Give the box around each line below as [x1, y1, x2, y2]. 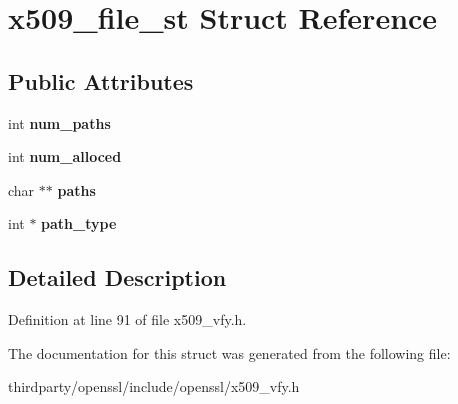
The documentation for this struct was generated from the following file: [8, 342, 451, 363]
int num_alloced [8, 146, 122, 167]
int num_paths [8, 112, 111, 133]
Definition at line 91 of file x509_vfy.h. [8, 309, 247, 330]
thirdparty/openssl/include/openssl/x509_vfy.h [8, 376, 300, 397]
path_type [41, 213, 117, 234]
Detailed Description [8, 262, 227, 293]
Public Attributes [8, 65, 194, 96]
